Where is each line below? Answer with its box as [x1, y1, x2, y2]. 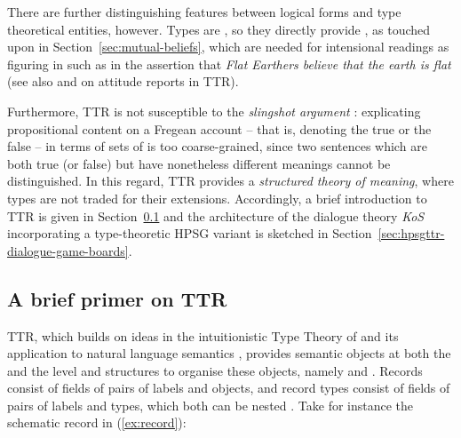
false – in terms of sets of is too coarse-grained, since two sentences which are [7, 137, 427, 155]
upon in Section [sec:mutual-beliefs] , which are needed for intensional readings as [7, 37, 449, 56]
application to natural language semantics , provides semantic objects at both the [7, 344, 451, 362]
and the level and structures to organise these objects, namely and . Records [7, 361, 423, 379]
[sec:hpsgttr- [378, 224, 445, 243]
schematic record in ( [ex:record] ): [7, 413, 187, 432]
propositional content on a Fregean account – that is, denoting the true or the [7, 119, 432, 138]
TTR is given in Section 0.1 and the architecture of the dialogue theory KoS [7, 206, 425, 225]
